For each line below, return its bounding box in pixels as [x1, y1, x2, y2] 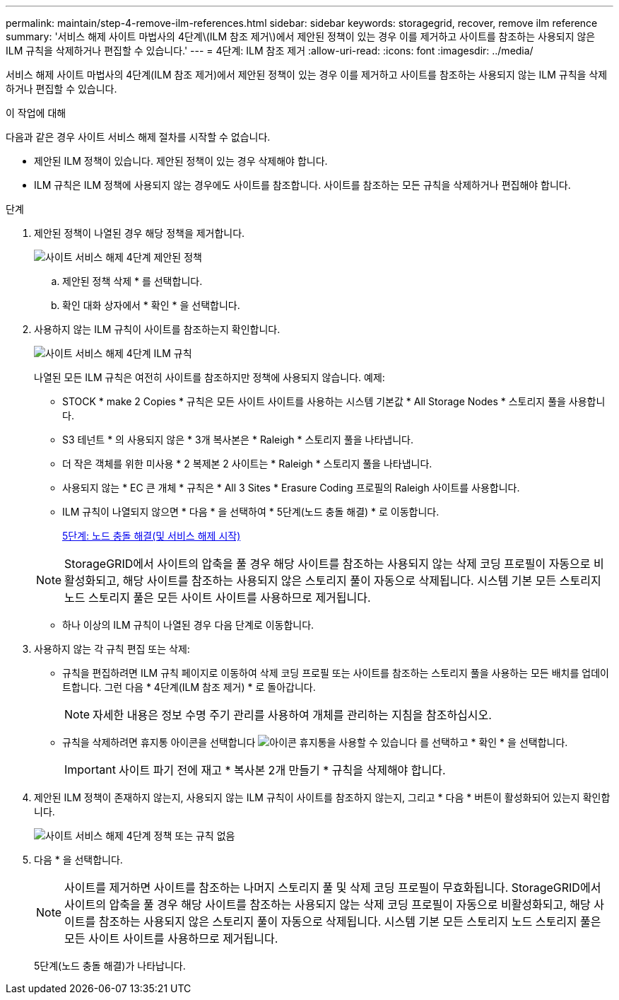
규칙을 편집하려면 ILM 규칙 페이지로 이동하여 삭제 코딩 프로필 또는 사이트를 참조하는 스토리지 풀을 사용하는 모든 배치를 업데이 [62, 667, 609, 679]
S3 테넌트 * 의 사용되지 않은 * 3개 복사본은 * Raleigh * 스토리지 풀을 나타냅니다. [62, 434, 413, 446]
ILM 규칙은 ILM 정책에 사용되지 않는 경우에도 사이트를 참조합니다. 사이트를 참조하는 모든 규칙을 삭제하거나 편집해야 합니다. [34, 179, 571, 191]
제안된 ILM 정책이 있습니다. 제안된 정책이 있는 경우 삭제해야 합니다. [34, 155, 328, 167]
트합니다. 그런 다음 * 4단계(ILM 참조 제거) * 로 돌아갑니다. [62, 681, 316, 693]
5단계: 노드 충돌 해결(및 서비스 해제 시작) [62, 530, 241, 542]
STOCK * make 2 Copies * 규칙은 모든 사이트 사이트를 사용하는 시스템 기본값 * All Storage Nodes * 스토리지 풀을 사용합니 [62, 395, 606, 407]
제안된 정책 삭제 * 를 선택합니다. [62, 275, 203, 287]
